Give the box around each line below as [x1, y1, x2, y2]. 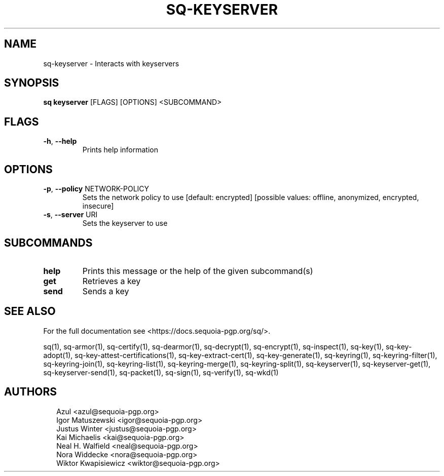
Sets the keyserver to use [82, 219, 168, 228]
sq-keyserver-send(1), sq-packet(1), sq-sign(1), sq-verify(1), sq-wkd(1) [43, 368, 279, 377]
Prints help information [82, 145, 158, 154]
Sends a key [82, 286, 129, 296]
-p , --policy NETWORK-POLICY [43, 184, 150, 193]
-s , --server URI [43, 210, 98, 219]
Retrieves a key [82, 275, 141, 286]
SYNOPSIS [4, 76, 59, 90]
